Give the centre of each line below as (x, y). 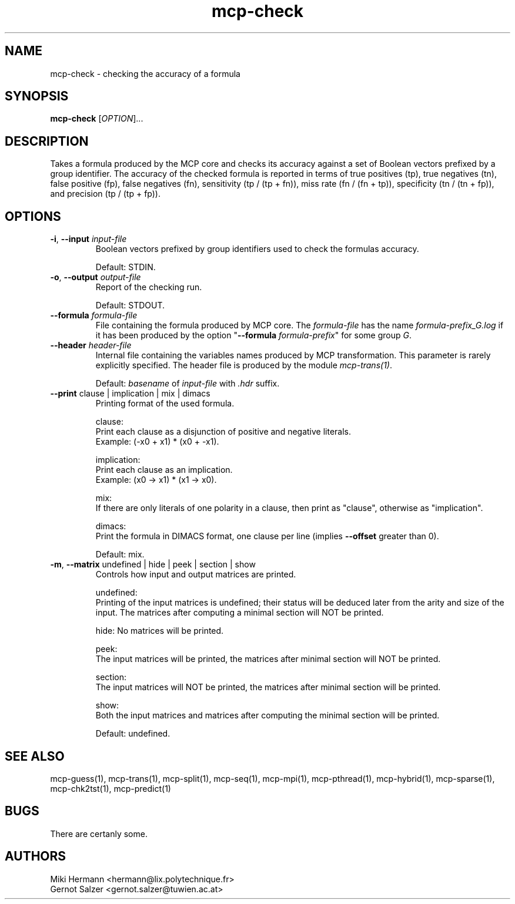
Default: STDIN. (126, 267)
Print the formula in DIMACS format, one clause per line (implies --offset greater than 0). (267, 536)
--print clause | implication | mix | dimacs (130, 394)
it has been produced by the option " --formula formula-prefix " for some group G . (253, 335)
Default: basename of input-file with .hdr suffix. (188, 384)
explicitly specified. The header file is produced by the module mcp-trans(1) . (244, 365)
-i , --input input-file (88, 239)
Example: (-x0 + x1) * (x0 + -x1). (157, 442)
